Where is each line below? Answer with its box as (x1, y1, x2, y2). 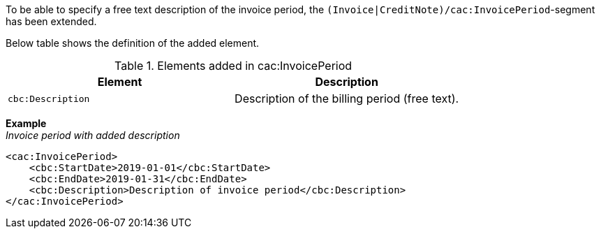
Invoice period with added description (6, 129, 180, 141)
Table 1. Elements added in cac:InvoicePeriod (114, 59, 353, 73)
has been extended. (6, 15, 97, 27)
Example (6, 117, 47, 129)
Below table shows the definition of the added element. (6, 37, 260, 49)
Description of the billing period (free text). (235, 92, 459, 105)
